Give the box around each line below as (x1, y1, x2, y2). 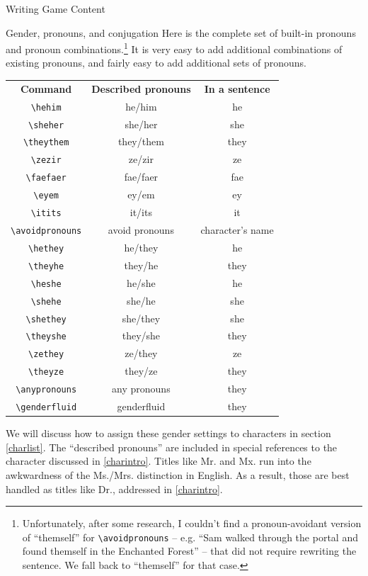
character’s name (200, 222, 274, 237)
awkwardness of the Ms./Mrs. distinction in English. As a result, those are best (6, 467, 350, 482)
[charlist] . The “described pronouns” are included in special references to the (6, 439, 338, 454)
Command (21, 81, 72, 96)
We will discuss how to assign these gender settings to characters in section (6, 426, 331, 441)
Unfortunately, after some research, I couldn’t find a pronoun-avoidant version (22, 516, 362, 531)
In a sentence (204, 81, 270, 96)
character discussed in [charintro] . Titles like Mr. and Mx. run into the (6, 453, 311, 468)
